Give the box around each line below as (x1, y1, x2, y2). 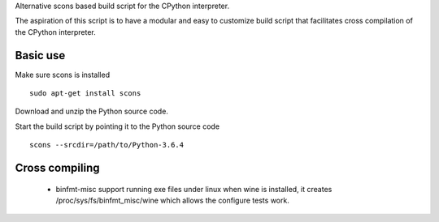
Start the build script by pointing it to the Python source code (15, 122, 219, 131)
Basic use (15, 49, 66, 62)
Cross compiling (15, 161, 101, 175)
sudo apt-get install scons (29, 89, 141, 98)
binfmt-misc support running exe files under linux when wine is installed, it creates (55, 184, 333, 194)
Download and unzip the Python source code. (15, 106, 168, 117)
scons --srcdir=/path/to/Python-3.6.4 (29, 140, 185, 150)
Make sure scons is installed (15, 70, 110, 79)
